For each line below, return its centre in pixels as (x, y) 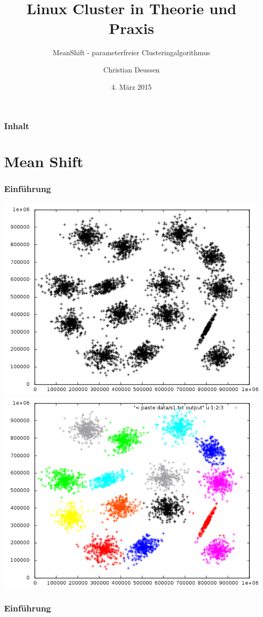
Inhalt (17, 126)
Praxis (131, 28)
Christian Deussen (131, 69)
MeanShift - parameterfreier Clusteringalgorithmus (131, 52)
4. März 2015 (131, 86)
